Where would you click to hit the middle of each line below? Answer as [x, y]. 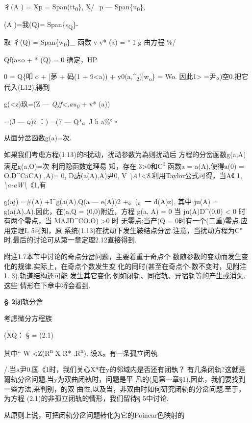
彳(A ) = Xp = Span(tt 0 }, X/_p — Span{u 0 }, [75, 7]
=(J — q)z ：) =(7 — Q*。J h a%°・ [62, 121]
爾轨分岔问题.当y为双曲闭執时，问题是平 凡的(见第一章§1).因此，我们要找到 [125, 379]
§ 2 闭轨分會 [24, 302]
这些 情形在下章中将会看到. [47, 285]
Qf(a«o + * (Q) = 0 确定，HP [50, 60]
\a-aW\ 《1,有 [25, 185]
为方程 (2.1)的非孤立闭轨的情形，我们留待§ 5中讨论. [86, 398]
